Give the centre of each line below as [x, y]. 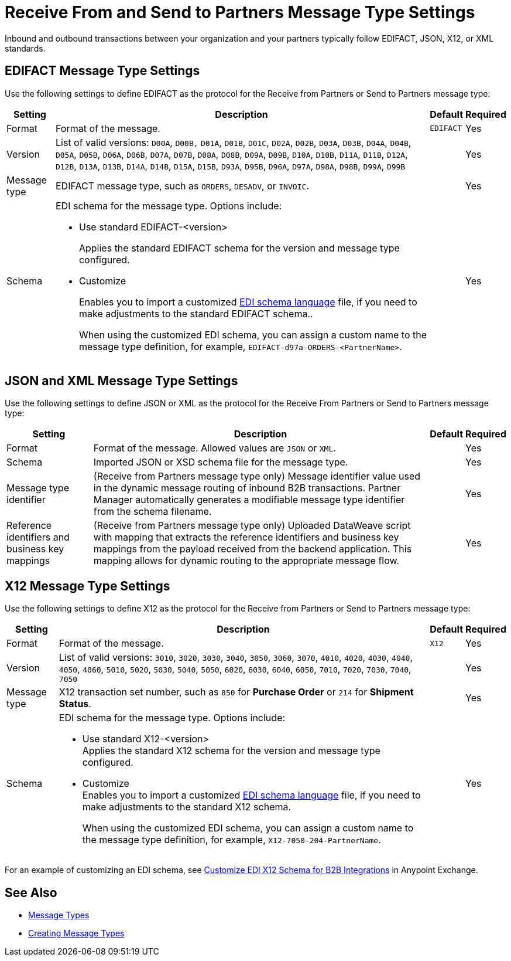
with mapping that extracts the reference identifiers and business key [246, 537]
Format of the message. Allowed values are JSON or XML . [215, 448]
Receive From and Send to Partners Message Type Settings [240, 12]
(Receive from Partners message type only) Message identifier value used [257, 476]
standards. [25, 48]
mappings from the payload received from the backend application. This [253, 549]
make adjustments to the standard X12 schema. [187, 807]
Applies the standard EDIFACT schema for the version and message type [239, 248]
